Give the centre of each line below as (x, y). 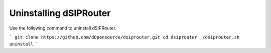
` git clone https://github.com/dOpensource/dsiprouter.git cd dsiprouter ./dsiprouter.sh (124, 37)
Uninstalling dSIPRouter (60, 13)
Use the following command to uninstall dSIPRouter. (63, 28)
